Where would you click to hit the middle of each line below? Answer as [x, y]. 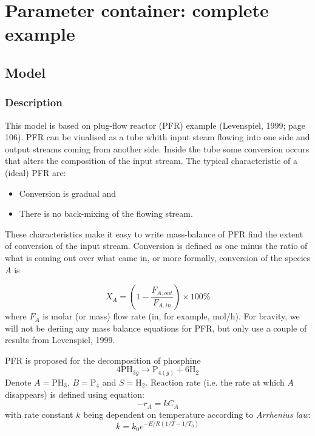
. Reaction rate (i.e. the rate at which [215, 382]
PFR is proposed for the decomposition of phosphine [103, 360]
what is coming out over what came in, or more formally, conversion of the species [158, 257]
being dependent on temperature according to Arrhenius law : [197, 414]
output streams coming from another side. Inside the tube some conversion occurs [157, 148]
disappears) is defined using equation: [75, 394]
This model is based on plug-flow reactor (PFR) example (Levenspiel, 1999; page [155, 125]
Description [34, 102]
